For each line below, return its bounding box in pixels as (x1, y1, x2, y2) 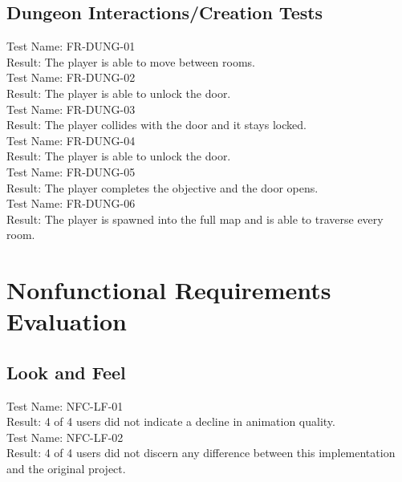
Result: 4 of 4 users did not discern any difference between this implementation (6, 444, 396, 461)
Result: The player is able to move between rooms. (6, 53, 256, 70)
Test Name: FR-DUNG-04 (6, 132, 136, 148)
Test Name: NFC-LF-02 (6, 428, 124, 445)
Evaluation (6, 305, 127, 338)
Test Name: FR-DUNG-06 (6, 195, 136, 212)
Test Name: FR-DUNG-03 (6, 100, 136, 117)
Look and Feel (6, 359, 126, 384)
